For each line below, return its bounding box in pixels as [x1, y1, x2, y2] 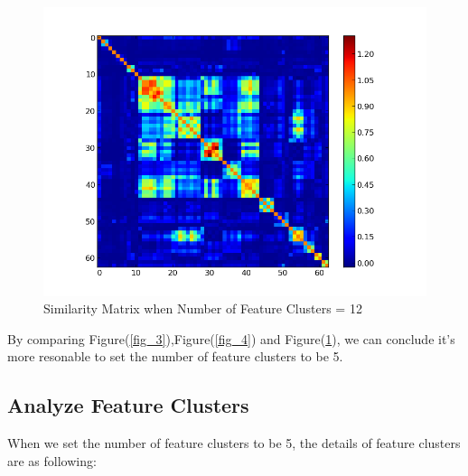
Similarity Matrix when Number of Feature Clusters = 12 [43, 299, 362, 318]
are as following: [7, 451, 97, 470]
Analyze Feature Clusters [7, 391, 249, 419]
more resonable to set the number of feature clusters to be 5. [7, 347, 343, 366]
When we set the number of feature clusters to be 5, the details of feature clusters [7, 434, 461, 453]
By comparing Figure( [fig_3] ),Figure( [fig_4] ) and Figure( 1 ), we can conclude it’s [7, 329, 455, 348]
